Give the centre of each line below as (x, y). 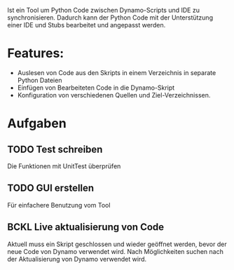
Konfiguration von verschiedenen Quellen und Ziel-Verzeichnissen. (114, 95)
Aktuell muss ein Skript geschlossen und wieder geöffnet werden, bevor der (117, 244)
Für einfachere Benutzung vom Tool (59, 205)
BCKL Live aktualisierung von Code (86, 227)
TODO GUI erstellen (51, 188)
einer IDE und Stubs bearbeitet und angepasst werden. (87, 25)
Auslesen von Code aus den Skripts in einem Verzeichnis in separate (117, 72)
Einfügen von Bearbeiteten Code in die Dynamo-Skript (96, 88)
